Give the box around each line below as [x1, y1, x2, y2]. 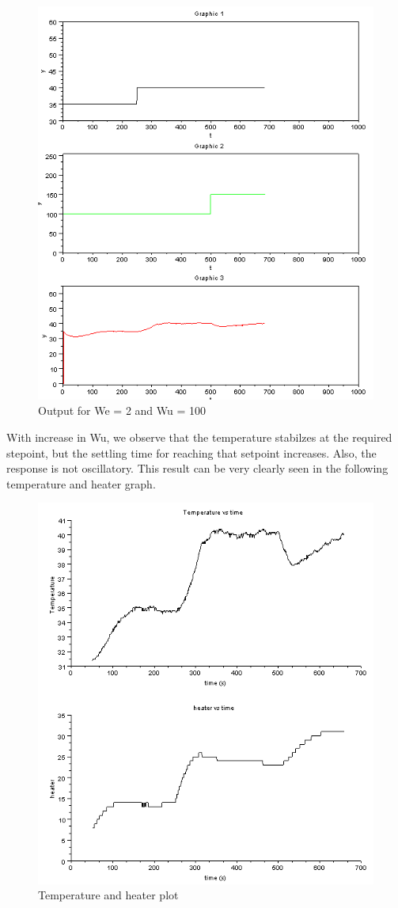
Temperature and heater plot [38, 887, 179, 903]
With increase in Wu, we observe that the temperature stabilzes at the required [6, 428, 392, 445]
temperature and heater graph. [6, 475, 156, 492]
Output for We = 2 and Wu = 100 [38, 402, 207, 419]
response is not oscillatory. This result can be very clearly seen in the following [6, 460, 389, 477]
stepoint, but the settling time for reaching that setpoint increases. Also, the [6, 444, 377, 461]
